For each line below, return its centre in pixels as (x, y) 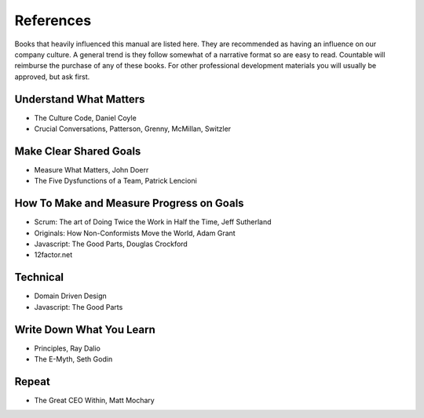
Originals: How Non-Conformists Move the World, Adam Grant (135, 233)
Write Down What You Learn (85, 329)
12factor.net (53, 255)
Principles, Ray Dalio (68, 348)
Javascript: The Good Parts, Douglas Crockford (111, 244)
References (53, 20)
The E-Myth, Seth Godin (73, 359)
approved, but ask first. (52, 76)
